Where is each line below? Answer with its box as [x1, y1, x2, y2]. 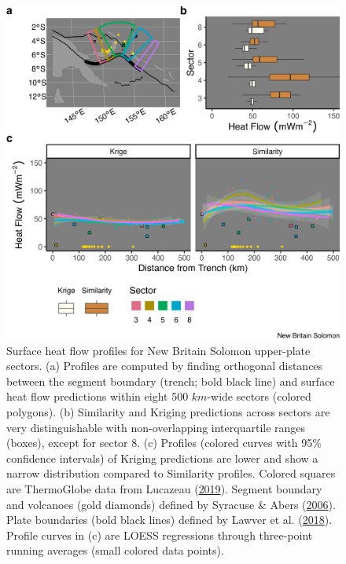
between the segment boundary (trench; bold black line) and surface [6, 372, 335, 389]
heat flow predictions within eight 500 [6, 388, 189, 405]
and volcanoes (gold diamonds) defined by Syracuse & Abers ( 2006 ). [6, 496, 336, 512]
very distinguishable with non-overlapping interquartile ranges [6, 419, 306, 435]
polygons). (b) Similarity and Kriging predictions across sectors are [6, 403, 330, 419]
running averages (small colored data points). [6, 542, 224, 559]
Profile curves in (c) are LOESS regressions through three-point [6, 526, 313, 543]
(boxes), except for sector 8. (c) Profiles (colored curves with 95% [6, 434, 322, 451]
